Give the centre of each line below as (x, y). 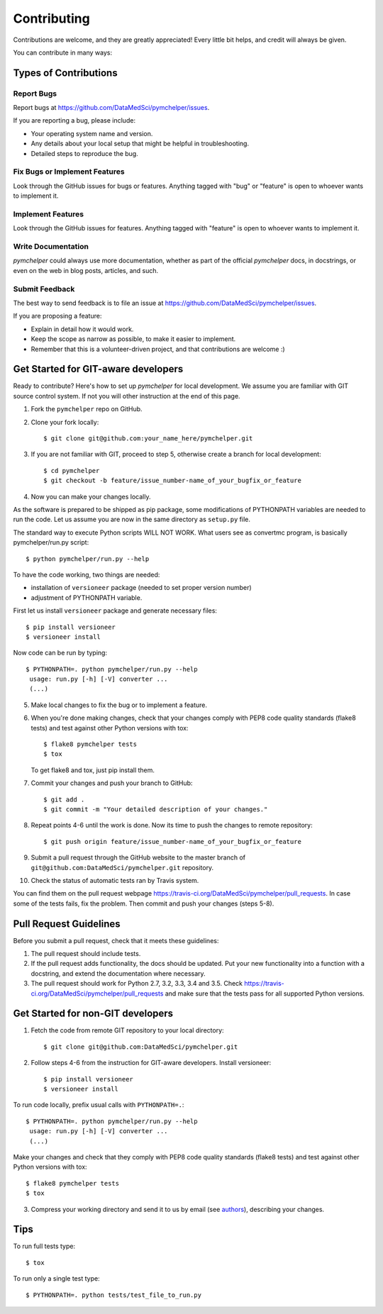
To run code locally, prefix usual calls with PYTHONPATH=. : (99, 1105)
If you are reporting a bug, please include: (74, 121)
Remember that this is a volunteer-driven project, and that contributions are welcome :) (158, 349)
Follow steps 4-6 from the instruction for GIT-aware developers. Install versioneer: (151, 1063)
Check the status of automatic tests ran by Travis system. (115, 880)
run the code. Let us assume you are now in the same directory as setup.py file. (132, 519)
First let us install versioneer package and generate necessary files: (115, 611)
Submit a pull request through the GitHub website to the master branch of (138, 857)
